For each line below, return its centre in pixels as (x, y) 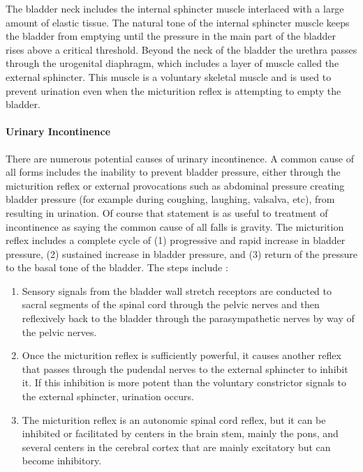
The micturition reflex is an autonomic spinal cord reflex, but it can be (174, 419)
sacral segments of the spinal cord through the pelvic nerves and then (171, 304)
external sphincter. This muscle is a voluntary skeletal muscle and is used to (169, 76)
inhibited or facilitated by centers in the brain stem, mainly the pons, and (180, 433)
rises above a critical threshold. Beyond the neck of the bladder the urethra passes (181, 49)
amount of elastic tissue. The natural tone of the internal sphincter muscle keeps (178, 22)
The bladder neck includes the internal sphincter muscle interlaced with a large (175, 8)
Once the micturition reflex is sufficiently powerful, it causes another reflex (181, 355)
